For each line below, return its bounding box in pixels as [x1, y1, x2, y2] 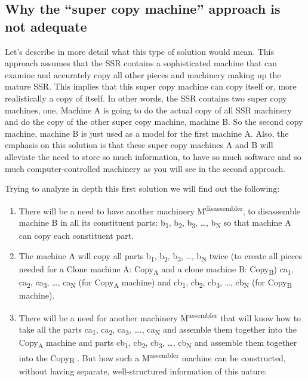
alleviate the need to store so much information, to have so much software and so [5, 150, 301, 162]
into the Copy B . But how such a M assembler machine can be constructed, [19, 350, 286, 365]
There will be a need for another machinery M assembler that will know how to [19, 309, 301, 324]
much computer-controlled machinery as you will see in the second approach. [5, 162, 286, 174]
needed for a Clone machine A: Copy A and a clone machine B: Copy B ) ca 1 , [19, 262, 294, 276]
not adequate [5, 17, 87, 35]
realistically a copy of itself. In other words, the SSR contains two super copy [5, 91, 287, 104]
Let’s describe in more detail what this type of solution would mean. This [5, 45, 274, 57]
